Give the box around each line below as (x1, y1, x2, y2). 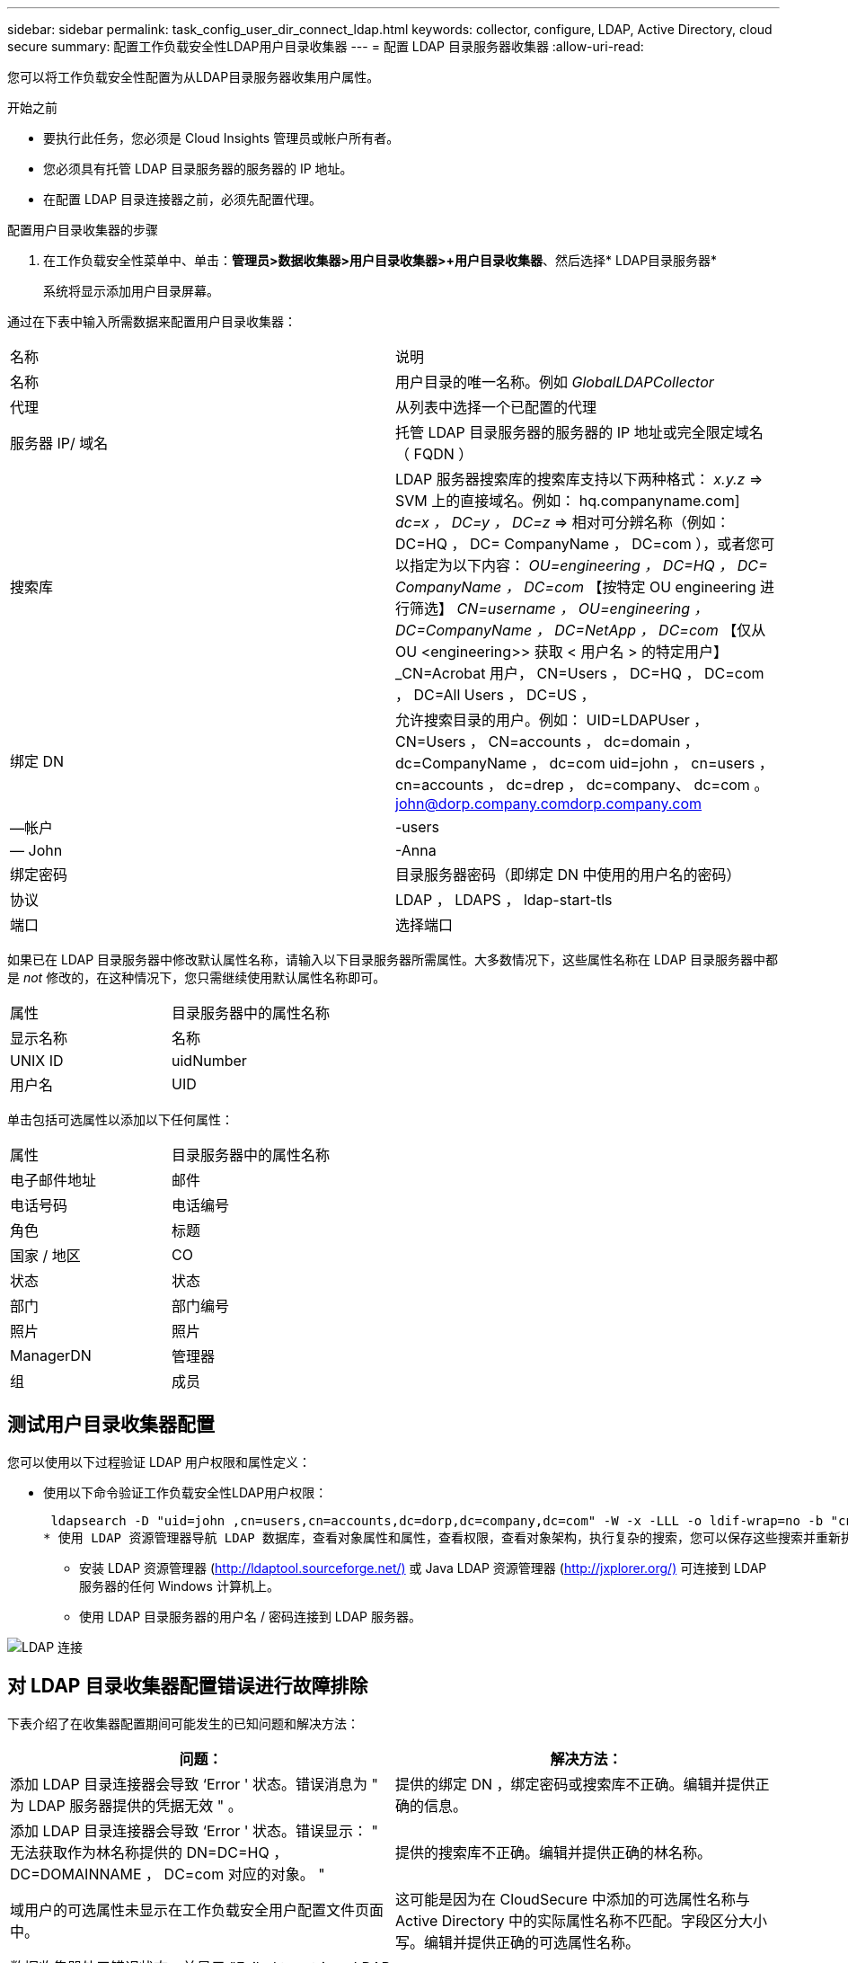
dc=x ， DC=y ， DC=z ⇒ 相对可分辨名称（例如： (395, 513, 730, 531)
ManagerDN (10, 1346, 92, 1364)
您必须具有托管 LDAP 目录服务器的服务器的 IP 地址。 (43, 161, 353, 176)
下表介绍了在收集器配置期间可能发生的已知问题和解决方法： (7, 1715, 359, 1731)
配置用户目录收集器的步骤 (7, 222, 158, 237)
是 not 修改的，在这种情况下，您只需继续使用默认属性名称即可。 (7, 970, 386, 985)
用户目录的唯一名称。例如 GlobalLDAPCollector (395, 373, 714, 391)
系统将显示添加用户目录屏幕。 (43, 283, 219, 298)
